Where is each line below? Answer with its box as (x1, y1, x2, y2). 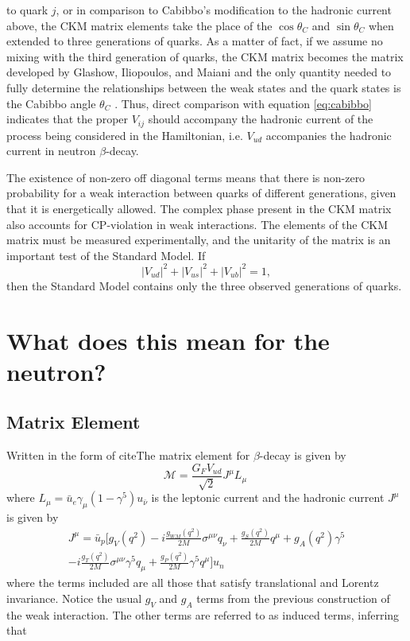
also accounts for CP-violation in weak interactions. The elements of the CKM (6, 216, 389, 232)
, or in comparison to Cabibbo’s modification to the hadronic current (56, 2, 392, 17)
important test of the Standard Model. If (6, 247, 206, 263)
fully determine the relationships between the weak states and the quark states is (6, 79, 401, 95)
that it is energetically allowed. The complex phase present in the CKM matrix (6, 200, 392, 216)
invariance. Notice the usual (6, 589, 142, 606)
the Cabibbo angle (6, 95, 96, 111)
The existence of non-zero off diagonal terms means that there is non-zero (6, 169, 366, 185)
